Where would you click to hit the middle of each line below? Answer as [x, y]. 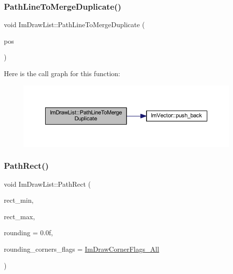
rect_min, [19, 200]
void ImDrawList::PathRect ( [48, 184]
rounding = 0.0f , [28, 233]
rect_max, [19, 216]
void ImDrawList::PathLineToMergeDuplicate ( [75, 24]
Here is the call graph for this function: [62, 73]
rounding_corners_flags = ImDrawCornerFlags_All [82, 249]
